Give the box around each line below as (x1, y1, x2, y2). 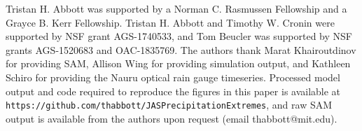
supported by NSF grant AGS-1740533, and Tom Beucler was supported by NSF (6, 29, 352, 43)
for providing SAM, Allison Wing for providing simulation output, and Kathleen (6, 56, 351, 71)
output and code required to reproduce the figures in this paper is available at (6, 83, 341, 98)
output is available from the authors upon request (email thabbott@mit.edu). (6, 111, 337, 125)
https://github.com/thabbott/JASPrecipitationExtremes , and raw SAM (6, 97, 333, 112)
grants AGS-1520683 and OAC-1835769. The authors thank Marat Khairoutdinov (6, 42, 356, 57)
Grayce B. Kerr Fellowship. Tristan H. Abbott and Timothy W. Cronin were (6, 15, 335, 29)
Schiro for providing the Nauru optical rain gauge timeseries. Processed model (6, 69, 340, 84)
